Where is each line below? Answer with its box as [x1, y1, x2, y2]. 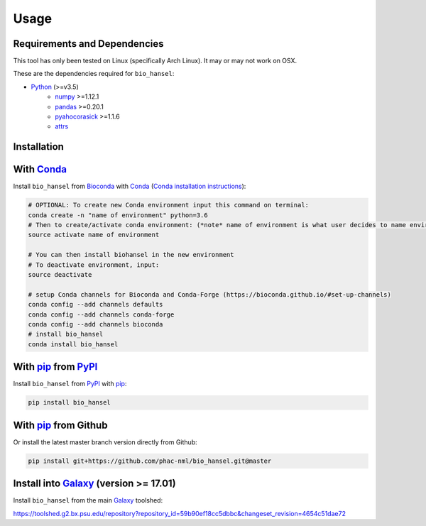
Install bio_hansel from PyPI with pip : [13, 380, 127, 388]
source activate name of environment [28, 231, 160, 239]
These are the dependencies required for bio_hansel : [13, 70, 175, 78]
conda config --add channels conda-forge [28, 310, 175, 319]
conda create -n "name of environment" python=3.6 [28, 211, 209, 219]
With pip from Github [13, 419, 108, 431]
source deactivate [28, 270, 92, 279]
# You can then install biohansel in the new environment [28, 251, 234, 259]
